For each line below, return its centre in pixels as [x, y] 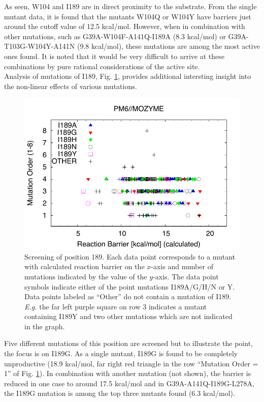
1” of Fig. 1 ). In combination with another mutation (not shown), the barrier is [128, 373]
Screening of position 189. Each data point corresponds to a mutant [130, 256]
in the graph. [45, 326]
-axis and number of [182, 266]
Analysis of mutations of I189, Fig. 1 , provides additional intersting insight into [128, 76]
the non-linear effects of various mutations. [71, 86]
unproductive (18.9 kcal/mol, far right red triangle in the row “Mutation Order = [131, 363]
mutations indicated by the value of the [86, 276]
